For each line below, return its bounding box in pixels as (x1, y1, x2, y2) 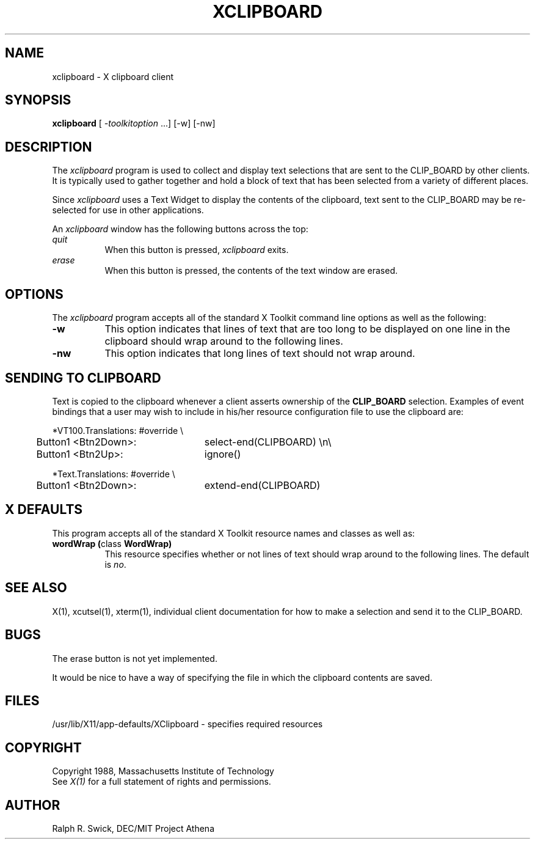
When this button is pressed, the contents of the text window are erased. (104, 265, 398, 276)
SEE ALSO (5, 580, 67, 596)
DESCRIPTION (5, 139, 92, 155)
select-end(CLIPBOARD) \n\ (204, 435, 332, 448)
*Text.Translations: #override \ (52, 468, 175, 479)
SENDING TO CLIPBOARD (5, 370, 161, 386)
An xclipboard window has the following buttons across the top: (52, 224, 308, 235)
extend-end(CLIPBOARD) (204, 479, 321, 491)
